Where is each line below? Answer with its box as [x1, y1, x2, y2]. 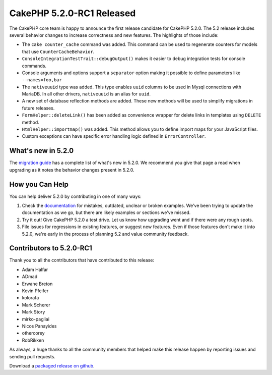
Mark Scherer [22, 302, 50, 308]
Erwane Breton [22, 281, 53, 287]
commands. [22, 63, 47, 69]
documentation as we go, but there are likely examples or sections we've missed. [22, 209, 191, 216]
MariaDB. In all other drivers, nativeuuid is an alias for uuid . [22, 91, 151, 97]
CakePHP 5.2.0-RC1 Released [9, 8, 136, 19]
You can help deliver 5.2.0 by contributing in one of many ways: [9, 193, 142, 199]
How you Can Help [9, 180, 69, 189]
